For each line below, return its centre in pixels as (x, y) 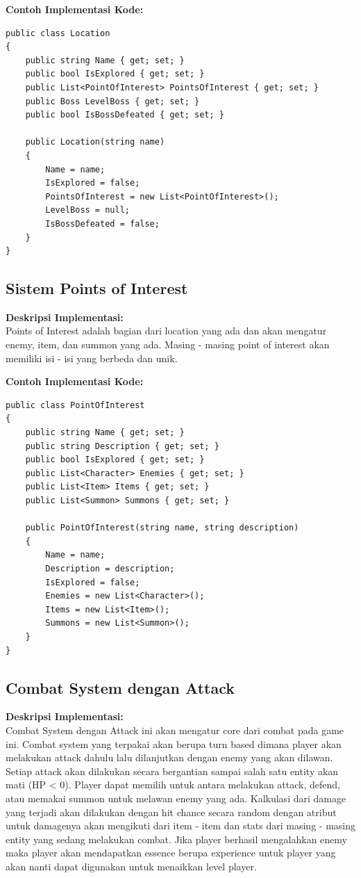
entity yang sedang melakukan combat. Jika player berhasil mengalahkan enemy (176, 839)
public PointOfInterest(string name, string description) (162, 528)
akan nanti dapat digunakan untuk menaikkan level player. (131, 866)
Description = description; (110, 568)
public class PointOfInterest (75, 405)
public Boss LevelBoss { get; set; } (112, 101)
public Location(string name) (95, 142)
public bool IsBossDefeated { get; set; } (125, 115)
